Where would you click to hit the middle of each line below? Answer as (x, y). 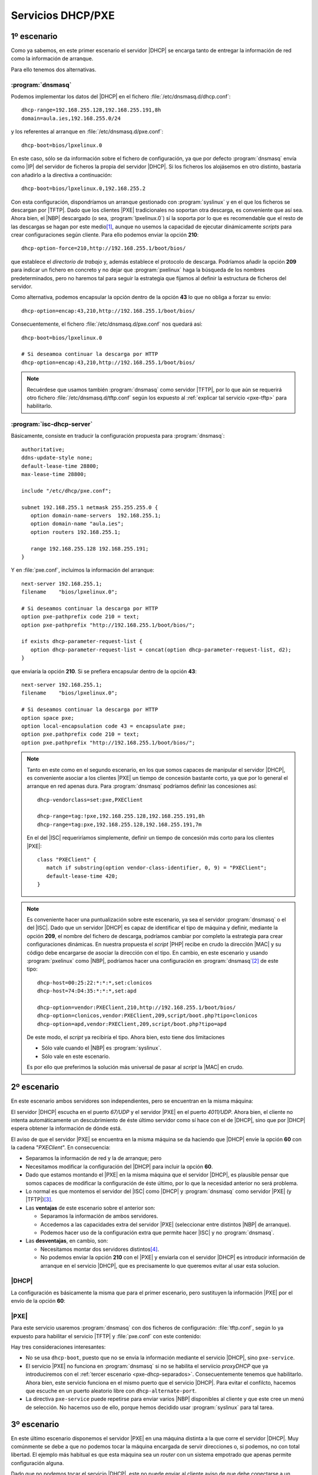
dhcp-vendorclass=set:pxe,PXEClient (90, 800)
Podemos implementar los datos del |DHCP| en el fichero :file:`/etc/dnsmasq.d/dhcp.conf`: (121, 96)
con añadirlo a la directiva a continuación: (62, 175)
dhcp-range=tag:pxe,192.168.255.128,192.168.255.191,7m (120, 824)
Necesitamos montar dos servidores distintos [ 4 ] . (100, 1249)
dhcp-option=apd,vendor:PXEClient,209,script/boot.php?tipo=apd (132, 1024)
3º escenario (35, 1424)
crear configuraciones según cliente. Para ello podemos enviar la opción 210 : (105, 235)
